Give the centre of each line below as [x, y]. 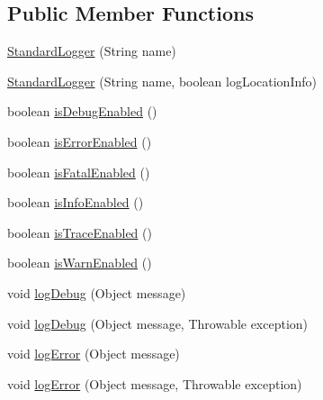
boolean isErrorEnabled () [80, 141]
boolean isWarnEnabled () [80, 263]
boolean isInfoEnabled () [76, 202]
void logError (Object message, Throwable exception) [155, 383]
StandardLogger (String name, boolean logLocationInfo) [162, 81]
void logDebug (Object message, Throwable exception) [158, 323]
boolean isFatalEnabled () [79, 172]
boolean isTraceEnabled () [80, 232]
